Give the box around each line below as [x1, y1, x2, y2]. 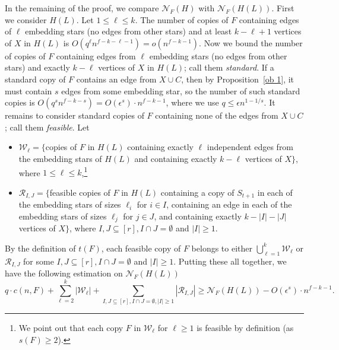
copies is [5, 96, 35, 109]
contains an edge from [76, 72, 157, 85]
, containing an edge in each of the [166, 198, 292, 211]
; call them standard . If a [184, 61, 274, 74]
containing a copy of [160, 186, 235, 198]
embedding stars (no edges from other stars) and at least [25, 25, 232, 37]
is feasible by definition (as [197, 321, 294, 333]
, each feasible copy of [101, 241, 181, 254]
